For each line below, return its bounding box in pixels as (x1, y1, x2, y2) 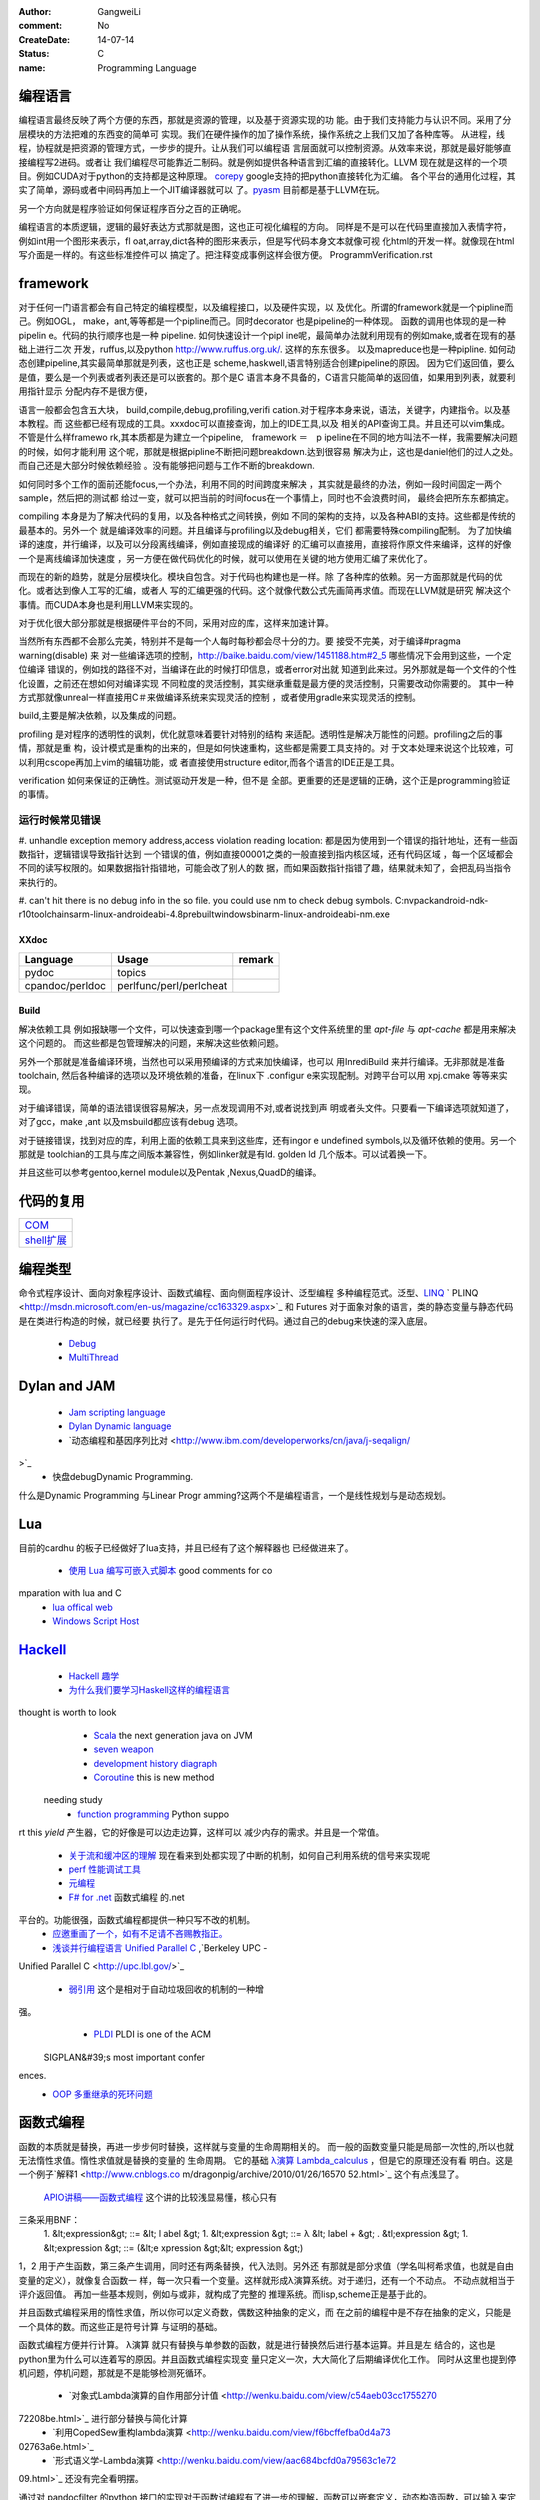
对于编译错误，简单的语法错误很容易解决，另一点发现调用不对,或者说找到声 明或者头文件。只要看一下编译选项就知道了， (18, 1101, 514, 1114)
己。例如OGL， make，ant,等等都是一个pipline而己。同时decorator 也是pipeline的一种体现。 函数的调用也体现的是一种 (18, 315, 507, 327)
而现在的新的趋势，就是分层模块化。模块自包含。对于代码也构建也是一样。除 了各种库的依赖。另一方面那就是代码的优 (18, 570, 503, 582)
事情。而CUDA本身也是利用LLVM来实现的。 (18, 598, 199, 610)
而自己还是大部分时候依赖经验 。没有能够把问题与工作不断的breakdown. (18, 460, 315, 472)
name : (18, 61, 46, 74)
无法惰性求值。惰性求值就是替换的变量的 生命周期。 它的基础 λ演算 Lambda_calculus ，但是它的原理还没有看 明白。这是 (18, 2154, 514, 2166)
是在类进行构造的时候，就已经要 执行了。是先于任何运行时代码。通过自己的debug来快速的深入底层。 (18, 1315, 434, 1327)
